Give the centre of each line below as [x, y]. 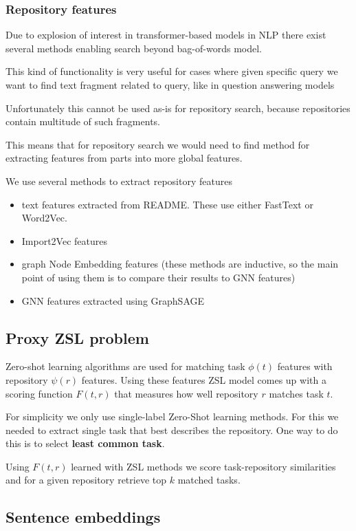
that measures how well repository [186, 393]
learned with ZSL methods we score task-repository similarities [203, 466]
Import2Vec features [65, 240]
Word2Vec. [44, 218]
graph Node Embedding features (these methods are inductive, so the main [180, 264]
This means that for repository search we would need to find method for [158, 144]
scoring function [39, 393]
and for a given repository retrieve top [86, 480]
